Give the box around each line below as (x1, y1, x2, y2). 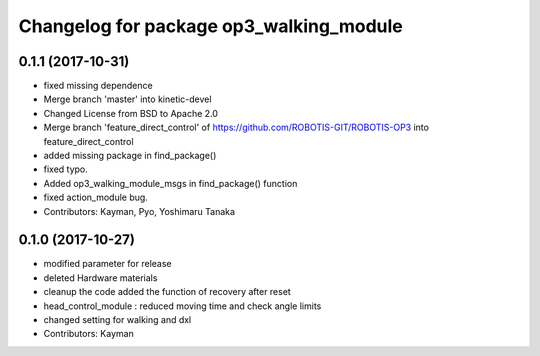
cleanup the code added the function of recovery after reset (43, 286, 292, 298)
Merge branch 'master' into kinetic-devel (43, 93, 212, 105)
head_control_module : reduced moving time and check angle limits (43, 300, 322, 312)
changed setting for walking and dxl (43, 314, 192, 326)
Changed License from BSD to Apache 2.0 (43, 107, 219, 119)
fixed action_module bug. (43, 191, 149, 204)
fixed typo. (43, 163, 89, 175)
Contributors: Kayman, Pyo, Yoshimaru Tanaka (43, 205, 235, 217)
